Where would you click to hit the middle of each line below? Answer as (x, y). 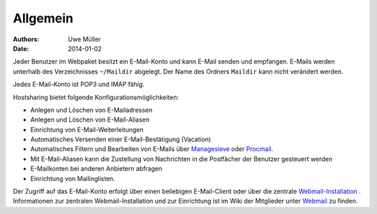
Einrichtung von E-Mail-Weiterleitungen (87, 129)
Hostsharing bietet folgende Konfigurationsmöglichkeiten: (96, 97)
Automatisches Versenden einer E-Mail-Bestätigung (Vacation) (121, 139)
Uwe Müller (84, 39)
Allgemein (43, 18)
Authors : (26, 39)
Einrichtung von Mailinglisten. (73, 178)
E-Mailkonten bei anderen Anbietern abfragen (96, 169)
